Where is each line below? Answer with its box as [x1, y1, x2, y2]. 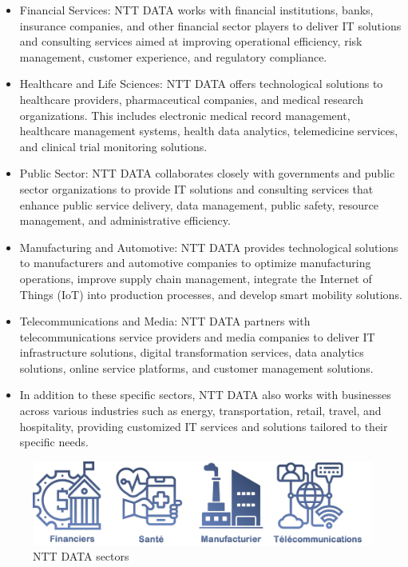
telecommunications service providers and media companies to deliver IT [19, 328, 375, 345]
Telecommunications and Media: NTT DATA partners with [19, 313, 311, 329]
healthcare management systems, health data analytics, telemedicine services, [19, 122, 398, 139]
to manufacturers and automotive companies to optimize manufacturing [19, 254, 371, 271]
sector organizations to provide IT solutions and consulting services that [19, 180, 374, 197]
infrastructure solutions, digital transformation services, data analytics [19, 344, 364, 361]
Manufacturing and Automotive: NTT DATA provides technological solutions [19, 238, 398, 255]
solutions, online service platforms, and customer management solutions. [19, 359, 374, 376]
